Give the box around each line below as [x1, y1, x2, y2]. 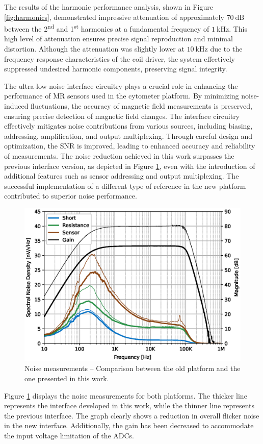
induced [4, 101, 29, 111]
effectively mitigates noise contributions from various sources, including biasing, [4, 120, 253, 131]
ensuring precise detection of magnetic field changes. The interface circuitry [4, 110, 240, 121]
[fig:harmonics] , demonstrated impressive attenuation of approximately [4, 11, 224, 22]
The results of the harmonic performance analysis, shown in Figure [4, 2, 213, 12]
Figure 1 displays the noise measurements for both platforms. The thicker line [4, 390, 247, 401]
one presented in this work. [24, 373, 109, 383]
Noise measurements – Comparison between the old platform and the [24, 363, 241, 374]
